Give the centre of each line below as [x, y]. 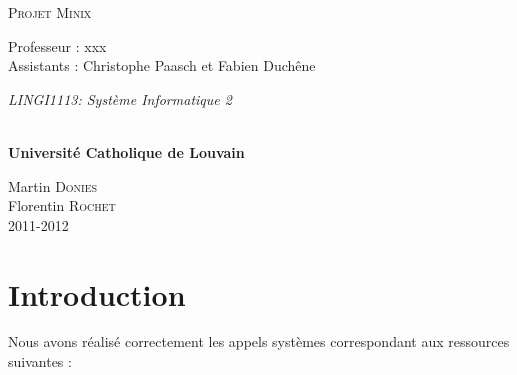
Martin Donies [53, 185]
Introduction [97, 293]
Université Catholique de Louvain [126, 151]
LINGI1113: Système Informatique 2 [120, 98]
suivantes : [40, 361]
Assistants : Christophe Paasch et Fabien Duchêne [162, 65]
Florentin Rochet [62, 205]
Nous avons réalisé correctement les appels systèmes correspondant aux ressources [259, 341]
